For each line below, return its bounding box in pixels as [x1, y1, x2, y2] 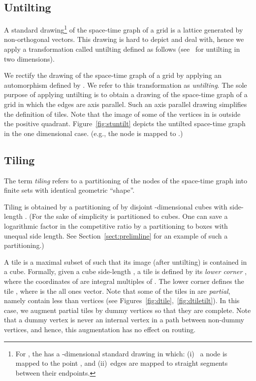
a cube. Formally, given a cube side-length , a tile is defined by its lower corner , [4, 266, 247, 277]
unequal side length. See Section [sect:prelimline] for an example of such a [4, 230, 228, 241]
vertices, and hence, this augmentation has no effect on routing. [4, 324, 196, 334]
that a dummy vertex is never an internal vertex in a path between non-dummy [4, 314, 244, 325]
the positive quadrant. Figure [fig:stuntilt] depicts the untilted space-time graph [4, 118, 246, 129]
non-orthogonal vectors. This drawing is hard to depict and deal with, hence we [4, 34, 244, 44]
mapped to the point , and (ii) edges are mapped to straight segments [15, 358, 228, 368]
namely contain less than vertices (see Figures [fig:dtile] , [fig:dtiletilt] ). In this [4, 295, 240, 306]
